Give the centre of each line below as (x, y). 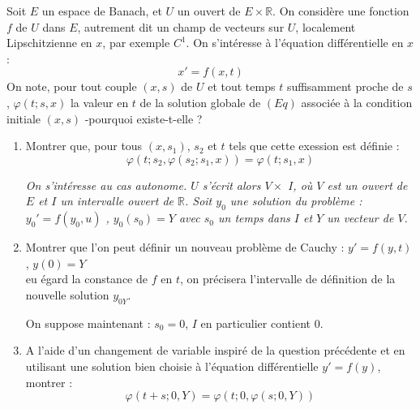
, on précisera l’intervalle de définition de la (287, 279)
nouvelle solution (67, 294)
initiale (24, 118)
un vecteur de (360, 218)
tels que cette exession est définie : (314, 146)
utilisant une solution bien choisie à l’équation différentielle (172, 366)
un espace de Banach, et (102, 11)
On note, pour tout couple (72, 86)
